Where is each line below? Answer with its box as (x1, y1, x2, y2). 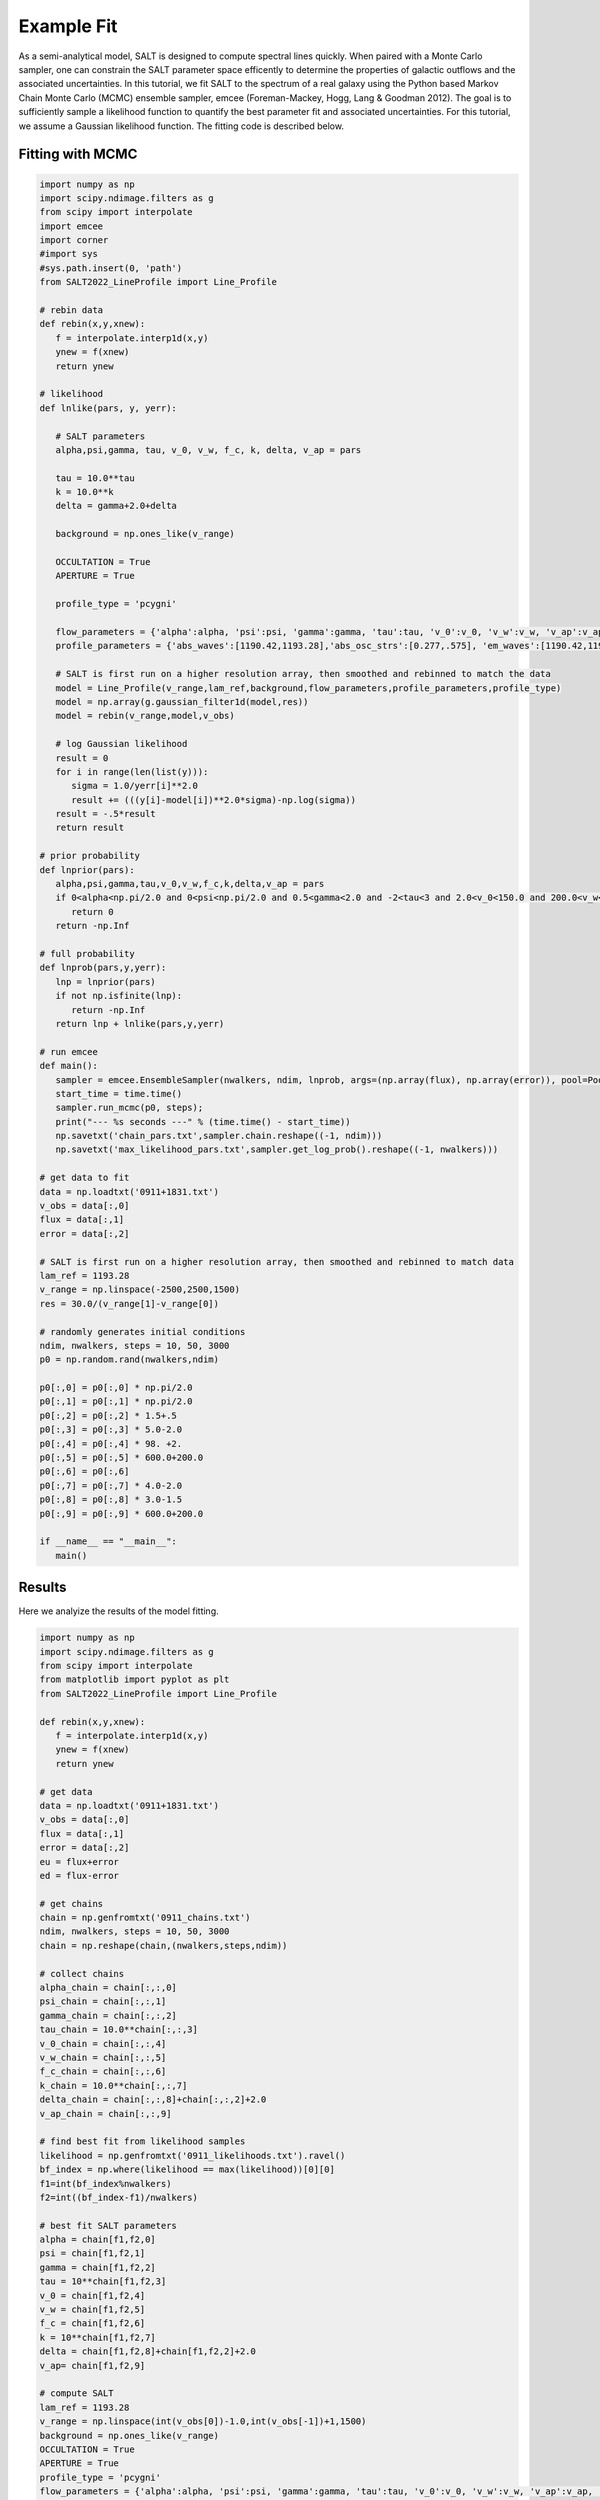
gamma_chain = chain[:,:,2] (39, 2010, 177, 2021)
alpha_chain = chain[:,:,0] (39, 1982, 177, 1994)
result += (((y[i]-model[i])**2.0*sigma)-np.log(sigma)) (71, 794, 357, 805)
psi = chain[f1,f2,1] (39, 2248, 146, 2259)
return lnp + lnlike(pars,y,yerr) (55, 1018, 225, 1029)
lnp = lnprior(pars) (55, 976, 157, 987)
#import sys (39, 248, 99, 260)
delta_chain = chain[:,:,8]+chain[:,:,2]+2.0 (39, 2094, 267, 2105)
